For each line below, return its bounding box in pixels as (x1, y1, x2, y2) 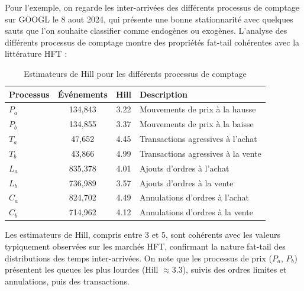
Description (139, 88, 187, 100)
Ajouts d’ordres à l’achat (139, 161, 229, 174)
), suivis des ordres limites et (182, 263, 287, 276)
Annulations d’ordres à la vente (139, 206, 253, 218)
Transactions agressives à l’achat (139, 132, 257, 145)
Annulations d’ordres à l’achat (139, 191, 249, 203)
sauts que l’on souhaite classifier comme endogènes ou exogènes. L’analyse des (5, 24, 287, 37)
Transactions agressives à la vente (139, 147, 261, 159)
